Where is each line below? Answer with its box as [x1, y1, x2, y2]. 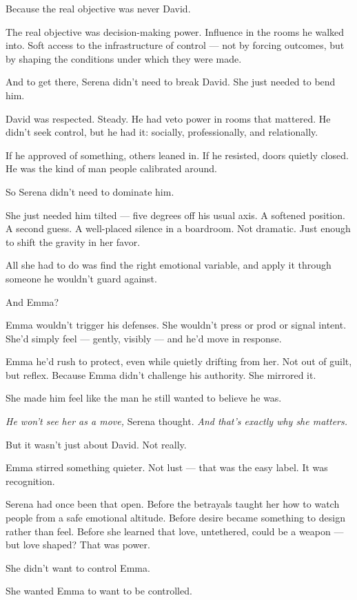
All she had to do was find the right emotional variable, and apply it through [6, 258, 331, 272]
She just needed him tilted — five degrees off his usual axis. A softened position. [6, 207, 345, 222]
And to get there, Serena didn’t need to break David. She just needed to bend [6, 74, 336, 89]
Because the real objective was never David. [6, 1, 191, 15]
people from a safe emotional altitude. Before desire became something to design [6, 510, 345, 525]
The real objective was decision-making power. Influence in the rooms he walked [6, 24, 345, 39]
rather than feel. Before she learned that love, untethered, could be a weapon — [6, 524, 344, 538]
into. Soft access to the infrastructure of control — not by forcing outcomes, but [6, 38, 345, 52]
